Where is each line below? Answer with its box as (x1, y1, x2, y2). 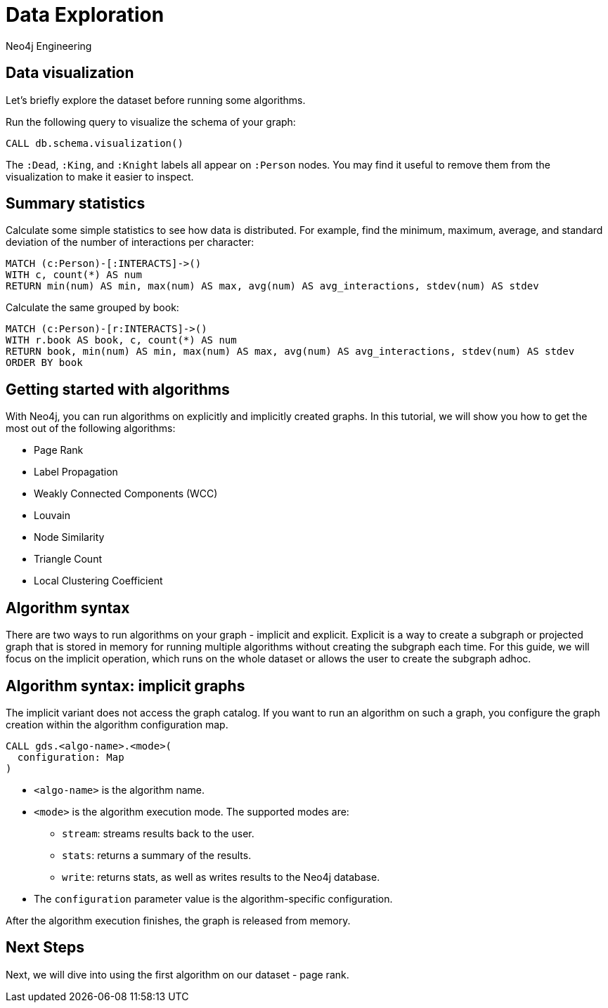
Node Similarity (34, 531, 105, 544)
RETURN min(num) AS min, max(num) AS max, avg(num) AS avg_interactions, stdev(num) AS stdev (6, 280, 539, 292)
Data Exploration (6, 3, 164, 27)
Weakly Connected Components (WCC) (34, 487, 218, 500)
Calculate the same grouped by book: (6, 301, 179, 314)
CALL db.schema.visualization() (6, 137, 183, 149)
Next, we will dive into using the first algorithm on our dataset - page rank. (6, 968, 349, 981)
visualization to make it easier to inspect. (6, 170, 194, 183)
